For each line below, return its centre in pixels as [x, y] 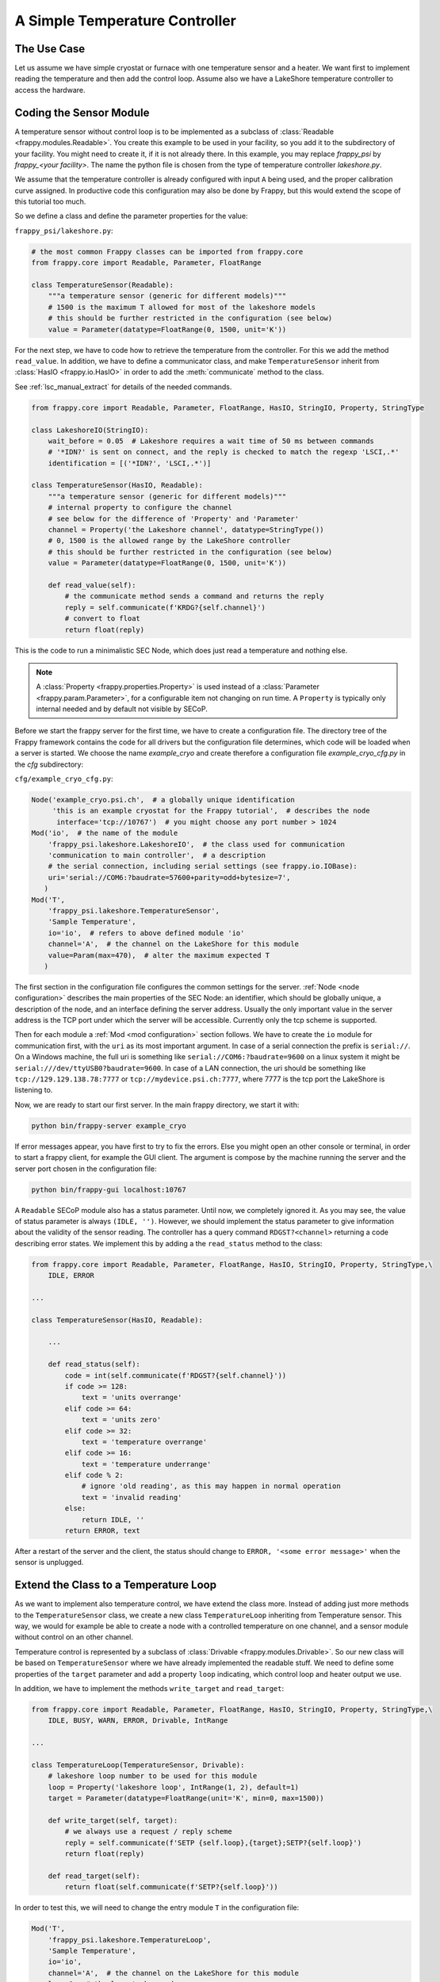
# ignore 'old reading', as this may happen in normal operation [211, 1486]
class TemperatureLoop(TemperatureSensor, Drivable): [138, 1765]
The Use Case [50, 49]
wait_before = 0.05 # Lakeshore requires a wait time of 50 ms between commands [211, 441]
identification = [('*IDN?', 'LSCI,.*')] [130, 463]
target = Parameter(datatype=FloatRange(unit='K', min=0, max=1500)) [186, 1798]
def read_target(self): [94, 1876]
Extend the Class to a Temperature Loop [116, 1585]
